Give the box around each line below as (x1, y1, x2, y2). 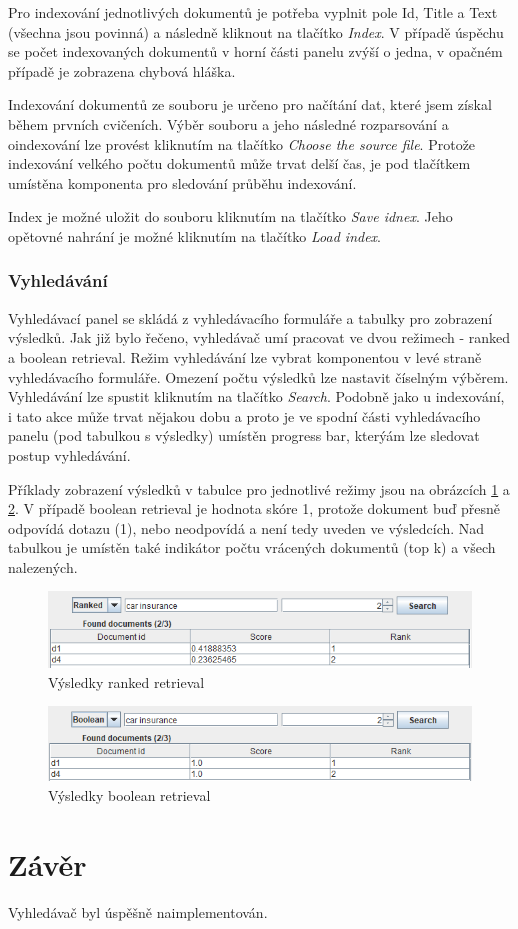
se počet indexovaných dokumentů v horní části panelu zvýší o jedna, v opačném (8, 41, 503, 62)
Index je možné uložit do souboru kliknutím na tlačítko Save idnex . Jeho (8, 206, 453, 227)
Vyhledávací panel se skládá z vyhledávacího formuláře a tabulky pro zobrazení (8, 307, 493, 328)
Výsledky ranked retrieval (48, 671, 205, 692)
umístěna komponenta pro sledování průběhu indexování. (8, 172, 357, 193)
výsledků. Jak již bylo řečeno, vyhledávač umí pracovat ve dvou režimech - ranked (8, 327, 511, 348)
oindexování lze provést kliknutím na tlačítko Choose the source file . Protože (8, 133, 476, 154)
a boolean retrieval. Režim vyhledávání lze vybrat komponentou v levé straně (8, 346, 482, 367)
